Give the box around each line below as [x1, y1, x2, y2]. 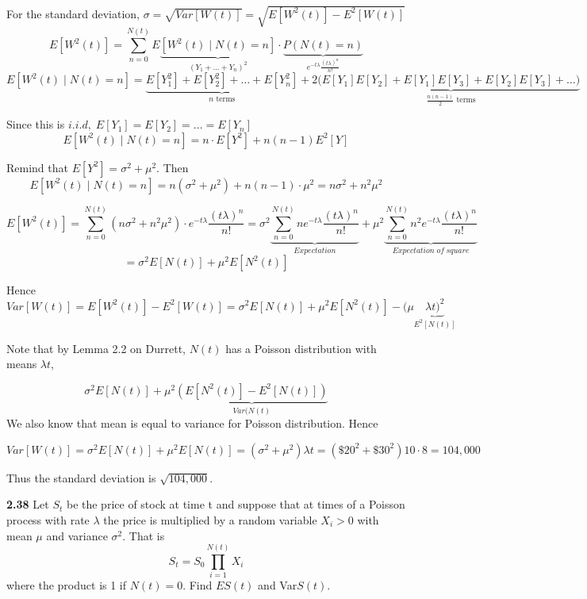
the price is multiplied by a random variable [103, 512, 317, 528]
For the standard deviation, [6, 5, 140, 21]
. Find [182, 577, 213, 593]
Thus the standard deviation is [6, 469, 156, 486]
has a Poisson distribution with [225, 340, 377, 356]
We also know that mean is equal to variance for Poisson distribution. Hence [6, 415, 378, 432]
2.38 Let [6, 496, 49, 513]
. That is [122, 527, 165, 543]
